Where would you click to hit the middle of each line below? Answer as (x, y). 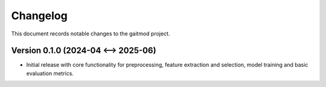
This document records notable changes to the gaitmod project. (91, 34)
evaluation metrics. (50, 73)
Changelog (39, 16)
